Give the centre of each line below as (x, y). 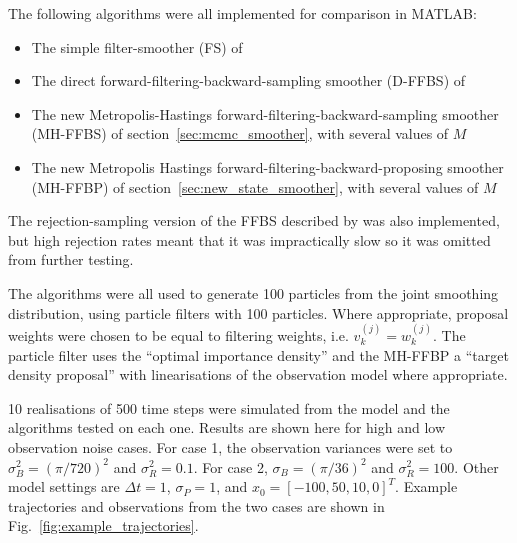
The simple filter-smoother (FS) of (137, 46)
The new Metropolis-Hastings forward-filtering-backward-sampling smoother (265, 113)
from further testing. (71, 259)
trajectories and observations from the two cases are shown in (196, 505)
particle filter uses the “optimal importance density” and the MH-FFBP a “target (258, 354)
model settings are (64, 486)
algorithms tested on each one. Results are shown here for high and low (227, 427)
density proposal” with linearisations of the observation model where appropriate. (258, 374)
